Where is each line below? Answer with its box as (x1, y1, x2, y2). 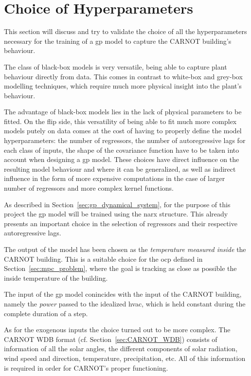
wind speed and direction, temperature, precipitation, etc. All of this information (4, 353, 246, 363)
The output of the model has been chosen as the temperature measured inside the (4, 244, 246, 254)
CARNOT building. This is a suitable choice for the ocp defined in (4, 253, 203, 264)
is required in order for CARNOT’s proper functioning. (4, 362, 168, 373)
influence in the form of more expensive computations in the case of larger (4, 173, 225, 183)
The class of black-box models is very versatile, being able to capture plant (4, 61, 227, 72)
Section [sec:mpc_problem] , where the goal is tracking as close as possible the (4, 263, 237, 273)
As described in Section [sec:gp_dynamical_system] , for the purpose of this (4, 199, 231, 209)
